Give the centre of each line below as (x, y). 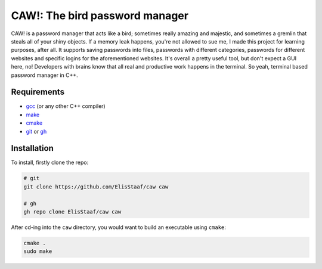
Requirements (38, 92)
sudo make (38, 251)
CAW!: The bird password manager (100, 16)
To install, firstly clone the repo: (50, 163)
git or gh (36, 131)
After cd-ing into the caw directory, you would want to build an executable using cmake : (119, 227)
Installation (32, 148)
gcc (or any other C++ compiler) (66, 106)
